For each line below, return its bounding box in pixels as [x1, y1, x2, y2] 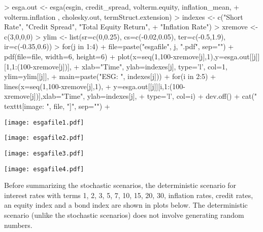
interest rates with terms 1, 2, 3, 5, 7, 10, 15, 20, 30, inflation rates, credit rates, [4, 189, 253, 200]
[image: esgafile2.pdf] [4, 134, 84, 142]
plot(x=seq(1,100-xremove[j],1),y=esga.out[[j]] [117, 51, 260, 61]
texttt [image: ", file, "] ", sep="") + [4, 100, 110, 111]
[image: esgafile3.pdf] [4, 149, 84, 157]
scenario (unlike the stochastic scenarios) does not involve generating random [4, 209, 244, 220]
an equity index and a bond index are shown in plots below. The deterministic [4, 200, 248, 210]
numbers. [4, 219, 32, 230]
